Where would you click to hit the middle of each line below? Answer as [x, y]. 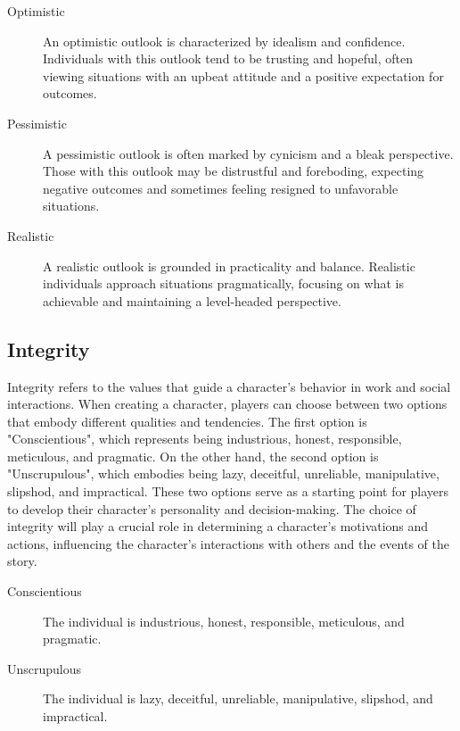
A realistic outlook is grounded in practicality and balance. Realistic [229, 266]
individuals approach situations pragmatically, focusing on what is [223, 283]
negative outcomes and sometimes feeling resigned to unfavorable [221, 188]
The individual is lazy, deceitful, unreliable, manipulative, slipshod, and [238, 698]
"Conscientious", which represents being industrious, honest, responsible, [205, 439]
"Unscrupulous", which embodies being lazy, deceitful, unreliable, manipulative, [223, 473]
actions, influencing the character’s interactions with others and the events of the [228, 543]
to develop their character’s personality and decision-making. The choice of [212, 508]
